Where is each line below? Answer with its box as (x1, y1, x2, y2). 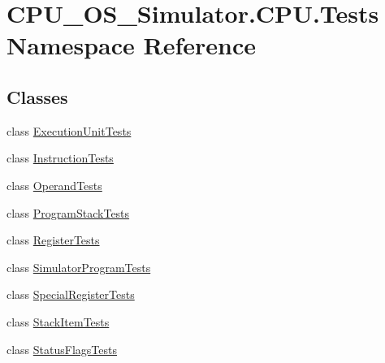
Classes (6, 84, 68, 109)
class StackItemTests (6, 313, 110, 330)
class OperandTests (6, 176, 102, 193)
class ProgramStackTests (6, 204, 130, 221)
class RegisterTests (6, 231, 100, 248)
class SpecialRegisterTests (6, 286, 135, 303)
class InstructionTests (6, 149, 114, 166)
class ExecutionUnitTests (6, 122, 132, 139)
